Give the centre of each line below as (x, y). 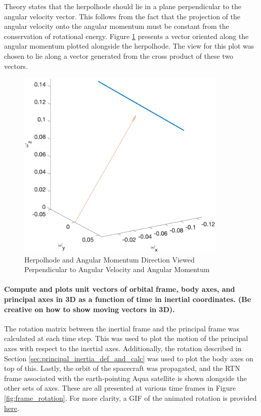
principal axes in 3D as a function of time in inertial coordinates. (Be (128, 299)
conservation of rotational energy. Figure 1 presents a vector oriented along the (126, 36)
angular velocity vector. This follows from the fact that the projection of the (122, 16)
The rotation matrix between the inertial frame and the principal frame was (122, 328)
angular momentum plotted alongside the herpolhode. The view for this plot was (129, 46)
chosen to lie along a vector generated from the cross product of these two (119, 55)
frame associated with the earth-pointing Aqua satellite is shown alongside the (125, 378)
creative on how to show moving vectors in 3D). (90, 309)
